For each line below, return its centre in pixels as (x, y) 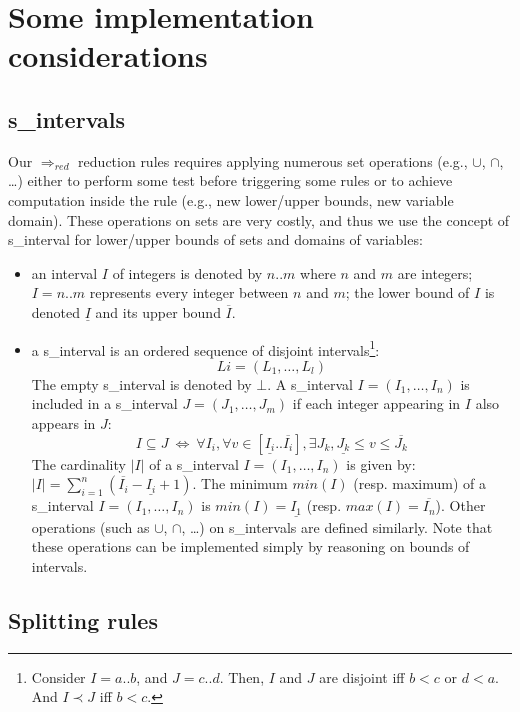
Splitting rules (83, 619)
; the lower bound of (407, 292)
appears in (63, 422)
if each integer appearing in (376, 403)
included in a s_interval (104, 403)
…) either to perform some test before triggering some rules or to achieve (230, 180)
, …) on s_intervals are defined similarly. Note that (337, 526)
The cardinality (78, 463)
